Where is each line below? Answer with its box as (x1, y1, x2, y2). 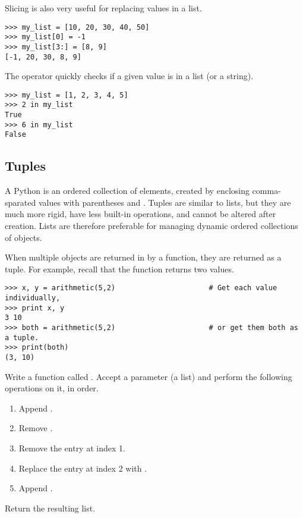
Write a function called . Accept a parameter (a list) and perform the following (5, 370, 292, 382)
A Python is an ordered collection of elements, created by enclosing (5, 184, 250, 197)
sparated (5, 196, 36, 208)
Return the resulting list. (5, 501, 96, 514)
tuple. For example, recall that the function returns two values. (5, 262, 234, 275)
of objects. (5, 231, 42, 243)
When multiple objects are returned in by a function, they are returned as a (5, 251, 282, 263)
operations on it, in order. (5, 382, 99, 394)
